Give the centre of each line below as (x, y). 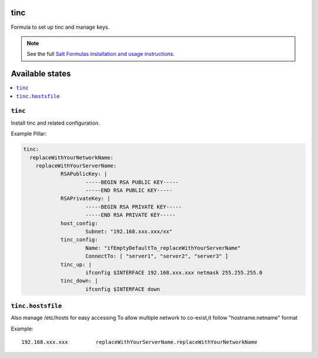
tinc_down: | (79, 281)
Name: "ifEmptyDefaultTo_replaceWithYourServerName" (163, 248)
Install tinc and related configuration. (55, 123)
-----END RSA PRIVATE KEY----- (131, 215)
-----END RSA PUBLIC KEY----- (129, 190)
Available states (41, 74)
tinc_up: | (76, 264)
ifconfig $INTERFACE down (123, 289)
